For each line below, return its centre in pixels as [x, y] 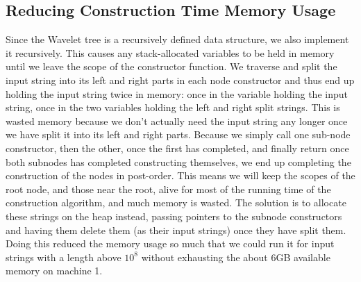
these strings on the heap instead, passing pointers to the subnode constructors [174, 216]
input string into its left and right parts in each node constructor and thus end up [180, 80]
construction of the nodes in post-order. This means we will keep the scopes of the [180, 175]
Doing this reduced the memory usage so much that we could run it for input [170, 243]
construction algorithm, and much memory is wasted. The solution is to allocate [176, 202]
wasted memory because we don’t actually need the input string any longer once [177, 121]
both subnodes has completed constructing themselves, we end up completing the [178, 161]
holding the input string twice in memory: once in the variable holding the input [177, 93]
